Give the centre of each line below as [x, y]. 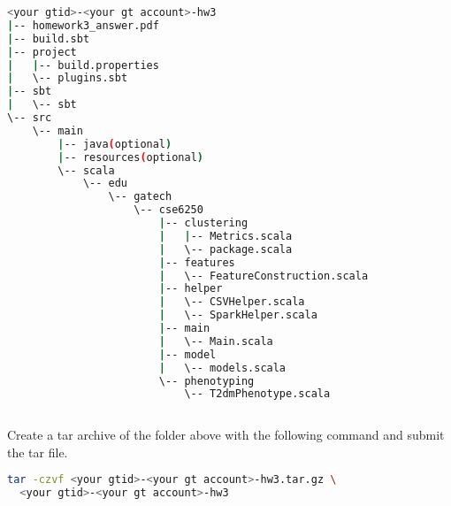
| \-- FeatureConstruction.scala [264, 276]
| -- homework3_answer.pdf [83, 25]
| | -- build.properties [83, 65]
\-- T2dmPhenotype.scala [257, 394]
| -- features [197, 262]
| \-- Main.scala [216, 341]
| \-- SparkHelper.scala [238, 315]
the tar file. [38, 452]
